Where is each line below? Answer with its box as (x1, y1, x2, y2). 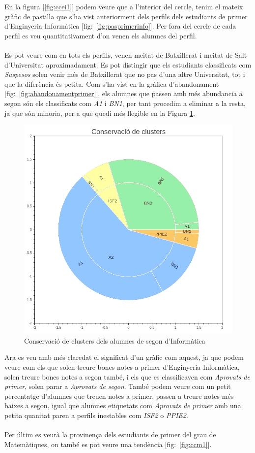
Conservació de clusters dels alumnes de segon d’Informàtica (24, 335, 205, 346)
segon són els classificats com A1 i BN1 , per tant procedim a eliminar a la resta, (4, 98, 246, 108)
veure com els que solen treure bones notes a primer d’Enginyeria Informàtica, (4, 361, 240, 372)
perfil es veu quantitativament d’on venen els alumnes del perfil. (4, 30, 197, 40)
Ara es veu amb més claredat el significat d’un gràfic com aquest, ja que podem (4, 352, 244, 362)
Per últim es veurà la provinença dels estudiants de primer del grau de (4, 429, 216, 440)
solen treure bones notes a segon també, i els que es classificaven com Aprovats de (4, 371, 250, 382)
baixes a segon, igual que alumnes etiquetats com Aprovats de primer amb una (4, 400, 241, 411)
